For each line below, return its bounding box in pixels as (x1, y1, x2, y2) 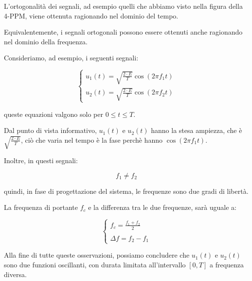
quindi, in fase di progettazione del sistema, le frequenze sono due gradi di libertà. (4, 186, 249, 196)
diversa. (4, 269, 27, 279)
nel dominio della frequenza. (4, 36, 88, 46)
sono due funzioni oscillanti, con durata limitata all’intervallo (4, 260, 186, 270)
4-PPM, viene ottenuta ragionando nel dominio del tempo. (4, 10, 179, 20)
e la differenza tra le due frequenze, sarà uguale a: (88, 202, 236, 212)
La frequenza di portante (4, 202, 78, 212)
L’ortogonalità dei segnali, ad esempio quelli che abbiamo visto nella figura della (4, 1, 243, 11)
